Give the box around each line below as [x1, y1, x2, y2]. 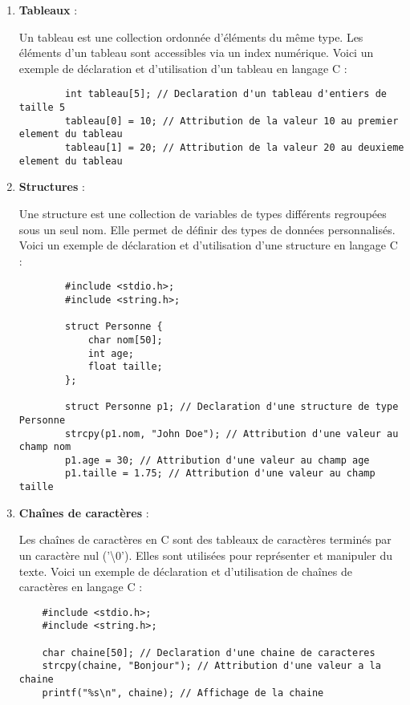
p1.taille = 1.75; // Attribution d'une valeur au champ [65, 468, 375, 480]
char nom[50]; [87, 334, 163, 346]
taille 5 [18, 102, 66, 114]
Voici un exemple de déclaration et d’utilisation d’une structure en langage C [18, 237, 398, 253]
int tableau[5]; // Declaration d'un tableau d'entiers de [65, 88, 387, 100]
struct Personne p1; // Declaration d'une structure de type [65, 401, 399, 413]
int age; [87, 347, 134, 359]
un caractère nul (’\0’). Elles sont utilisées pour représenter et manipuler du [18, 546, 392, 563]
